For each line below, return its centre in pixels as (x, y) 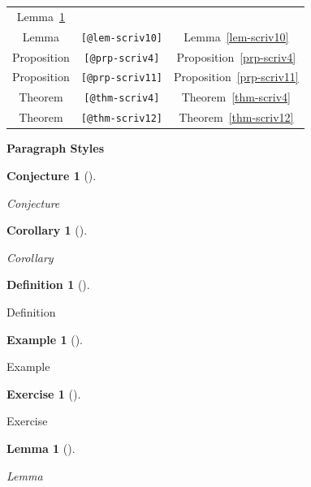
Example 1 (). (45, 339)
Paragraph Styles (56, 148)
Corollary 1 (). (47, 230)
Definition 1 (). (48, 284)
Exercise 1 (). (44, 393)
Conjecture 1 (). (52, 175)
